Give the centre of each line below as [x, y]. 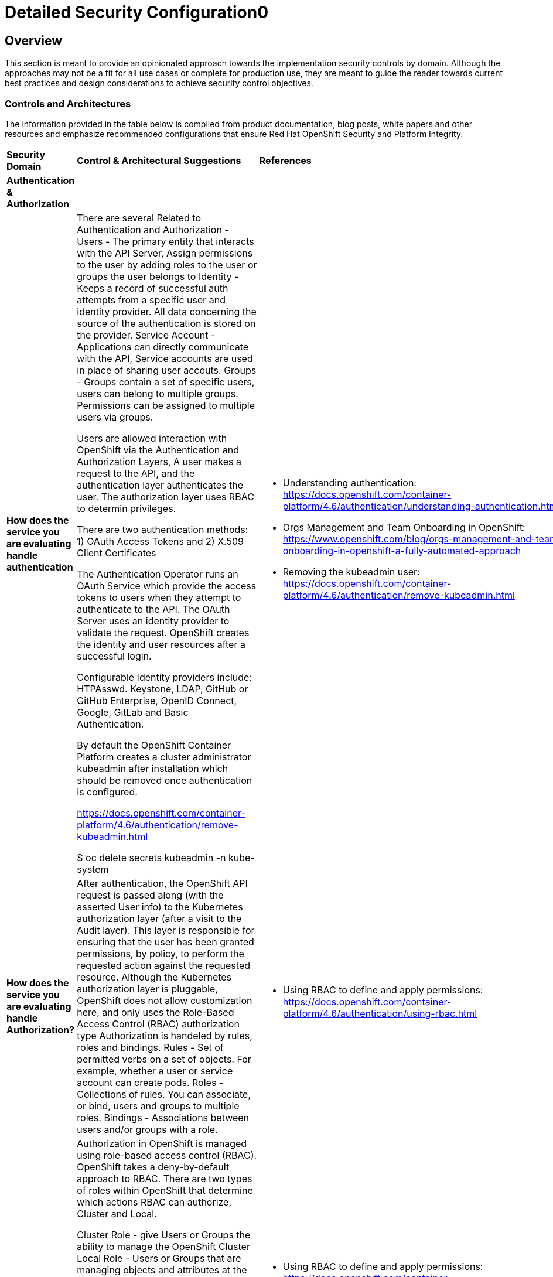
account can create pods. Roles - [150, 1082]
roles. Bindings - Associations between [163, 1117]
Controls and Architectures [68, 103]
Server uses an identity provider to [153, 621]
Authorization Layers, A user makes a [159, 461]
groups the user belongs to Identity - [158, 276]
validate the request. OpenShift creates [163, 632]
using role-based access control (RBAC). [167, 1155]
